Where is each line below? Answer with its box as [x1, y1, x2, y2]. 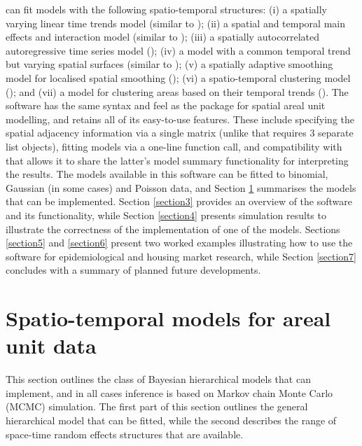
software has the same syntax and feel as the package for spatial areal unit [6, 98, 326, 113]
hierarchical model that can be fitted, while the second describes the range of [6, 412, 337, 427]
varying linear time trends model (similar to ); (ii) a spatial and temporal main [6, 15, 346, 30]
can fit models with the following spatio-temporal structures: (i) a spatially [6, 2, 328, 16]
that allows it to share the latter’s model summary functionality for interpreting [6, 153, 349, 167]
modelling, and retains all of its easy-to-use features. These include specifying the [6, 111, 354, 126]
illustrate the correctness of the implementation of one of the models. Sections [6, 221, 340, 236]
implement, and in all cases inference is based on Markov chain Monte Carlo [6, 385, 333, 400]
